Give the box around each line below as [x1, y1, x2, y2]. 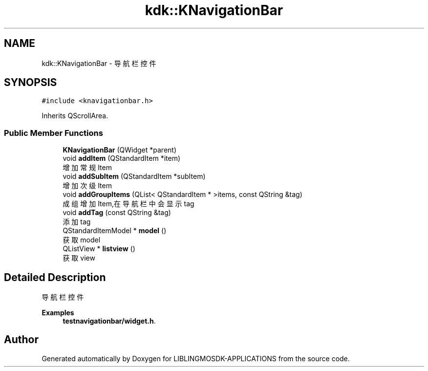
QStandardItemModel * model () [63, 226, 167, 235]
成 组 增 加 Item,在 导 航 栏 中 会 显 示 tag [63, 199, 194, 208]
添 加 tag [63, 218, 91, 226]
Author [4, 333, 39, 346]
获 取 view [63, 254, 95, 262]
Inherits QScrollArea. [42, 111, 108, 120]
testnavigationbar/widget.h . [63, 317, 156, 326]
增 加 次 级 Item [63, 181, 112, 190]
